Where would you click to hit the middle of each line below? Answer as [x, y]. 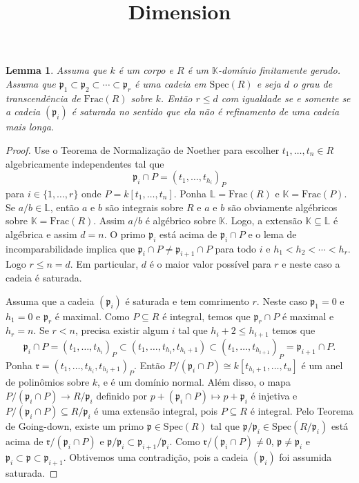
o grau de [313, 83]
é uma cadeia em [171, 83]
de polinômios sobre [48, 382]
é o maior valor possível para [210, 264]
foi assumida [305, 456]
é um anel [322, 365]
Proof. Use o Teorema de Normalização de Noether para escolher [143, 149]
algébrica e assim [41, 234]
